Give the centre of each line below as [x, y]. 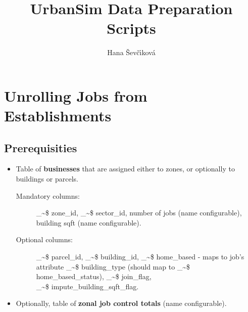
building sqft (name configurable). [89, 222]
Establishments [58, 116]
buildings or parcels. [47, 179]
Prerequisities [41, 147]
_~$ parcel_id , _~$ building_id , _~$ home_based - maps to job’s [140, 257]
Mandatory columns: [48, 195]
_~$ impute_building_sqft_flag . [87, 286]
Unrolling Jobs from [76, 95]
